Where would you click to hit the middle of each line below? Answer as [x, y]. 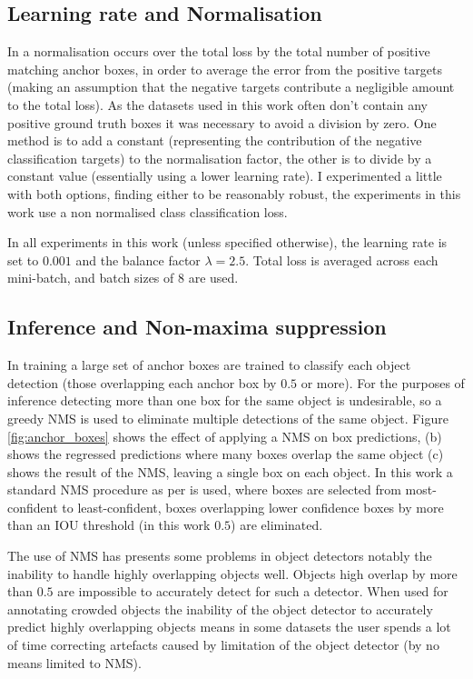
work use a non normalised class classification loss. [148, 211]
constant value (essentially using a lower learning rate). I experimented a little [225, 176]
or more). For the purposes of [383, 382]
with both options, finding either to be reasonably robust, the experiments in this [234, 193]
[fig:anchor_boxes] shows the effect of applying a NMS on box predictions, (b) [225, 436]
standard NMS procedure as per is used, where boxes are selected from [204, 489]
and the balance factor [138, 260]
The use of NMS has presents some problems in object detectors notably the [220, 556]
